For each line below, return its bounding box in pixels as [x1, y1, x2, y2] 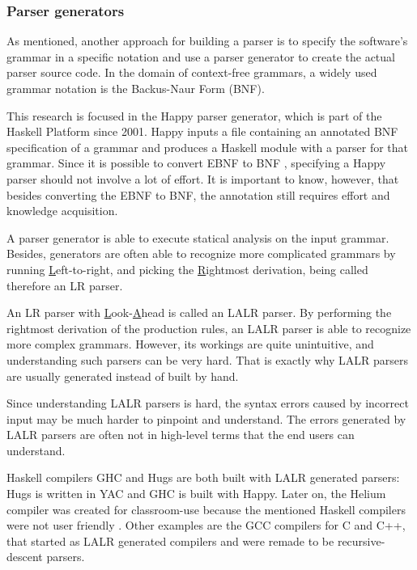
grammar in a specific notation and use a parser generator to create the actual [6, 48, 395, 65]
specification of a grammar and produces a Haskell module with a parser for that [6, 138, 408, 155]
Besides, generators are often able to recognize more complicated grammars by [6, 245, 396, 262]
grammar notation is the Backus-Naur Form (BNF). [6, 80, 265, 96]
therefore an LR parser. [6, 277, 123, 293]
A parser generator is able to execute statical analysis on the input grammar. [6, 229, 389, 246]
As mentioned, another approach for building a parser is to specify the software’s [6, 32, 408, 49]
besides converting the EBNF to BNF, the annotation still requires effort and [6, 186, 390, 203]
